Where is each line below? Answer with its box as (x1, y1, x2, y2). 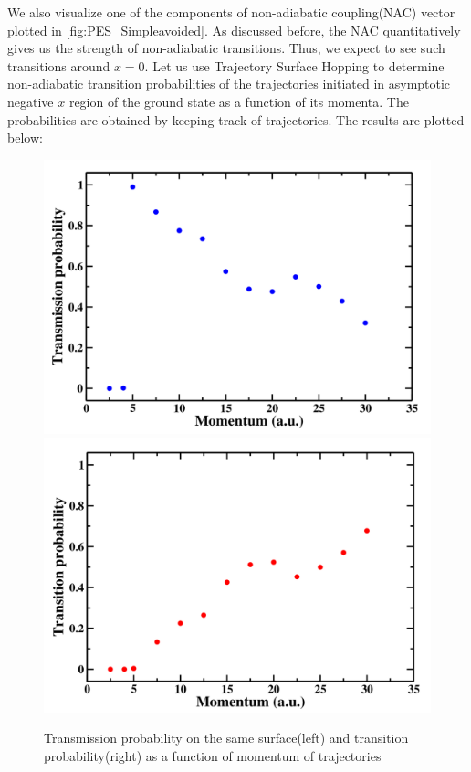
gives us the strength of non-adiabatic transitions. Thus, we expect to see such (7, 38, 445, 58)
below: (7, 128, 43, 147)
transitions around (7, 56, 110, 75)
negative (7, 91, 54, 111)
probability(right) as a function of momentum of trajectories (44, 746, 382, 765)
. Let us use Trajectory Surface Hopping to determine (144, 56, 445, 75)
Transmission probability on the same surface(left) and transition (44, 728, 409, 747)
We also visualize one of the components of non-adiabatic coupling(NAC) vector (7, 3, 455, 21)
